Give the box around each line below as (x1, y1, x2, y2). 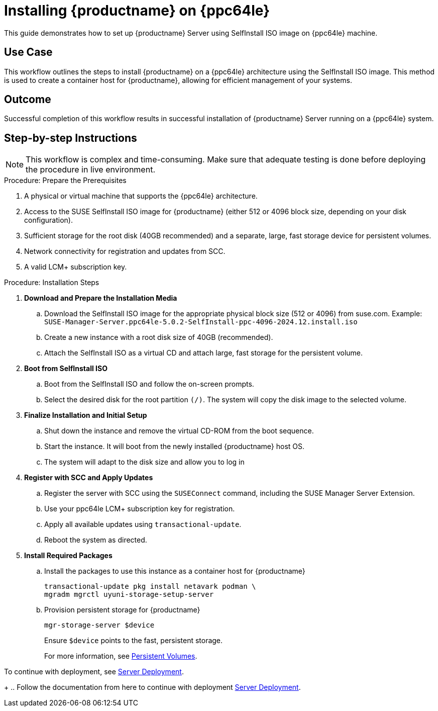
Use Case (4, 46, 53, 59)
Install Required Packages (24, 551, 113, 560)
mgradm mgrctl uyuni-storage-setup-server (44, 590, 214, 599)
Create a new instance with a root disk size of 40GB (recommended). (44, 333, 273, 342)
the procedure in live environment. (26, 164, 155, 175)
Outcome (4, 93, 51, 106)
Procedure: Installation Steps (4, 278, 99, 287)
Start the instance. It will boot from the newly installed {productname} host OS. (44, 442, 305, 451)
